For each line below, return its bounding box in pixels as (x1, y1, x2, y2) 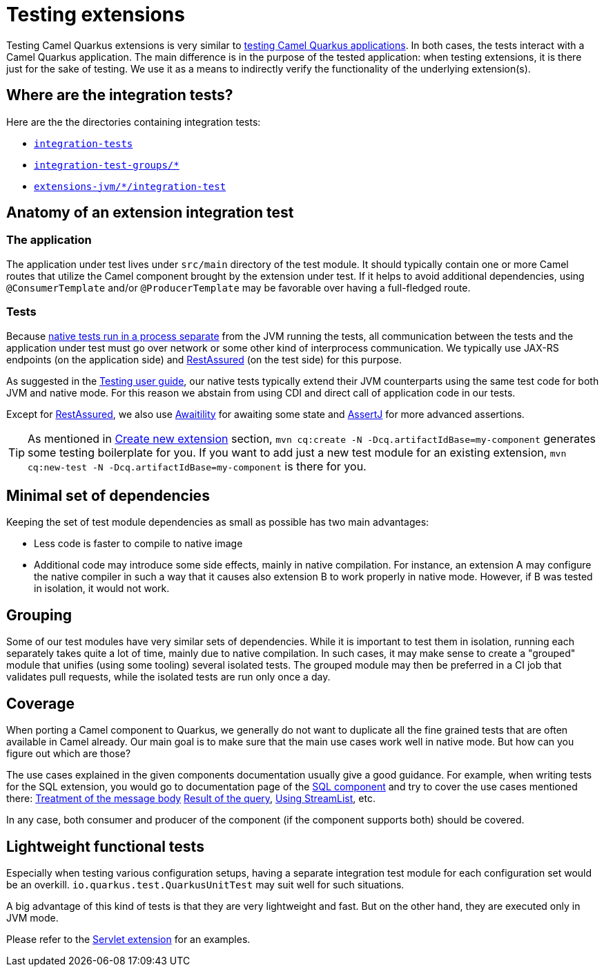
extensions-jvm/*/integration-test (34, 180, 226, 192)
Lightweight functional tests (6, 837, 204, 855)
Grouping (6, 606, 72, 624)
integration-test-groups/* (34, 159, 179, 171)
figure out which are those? (6, 747, 131, 760)
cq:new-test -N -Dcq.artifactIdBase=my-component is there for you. (28, 459, 367, 473)
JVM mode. (6, 911, 59, 924)
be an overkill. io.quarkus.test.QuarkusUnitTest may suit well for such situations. (6, 878, 405, 890)
